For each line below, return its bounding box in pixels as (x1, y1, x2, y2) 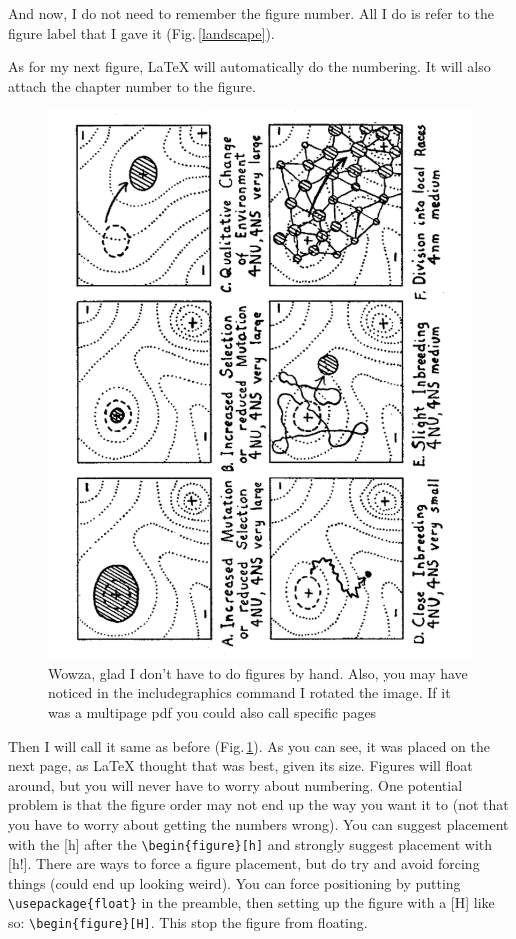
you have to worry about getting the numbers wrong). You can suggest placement (8, 814, 509, 835)
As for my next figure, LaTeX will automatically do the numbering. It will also (8, 56, 491, 77)
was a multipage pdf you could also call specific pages (48, 702, 377, 723)
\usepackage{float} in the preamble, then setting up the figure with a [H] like (8, 892, 495, 913)
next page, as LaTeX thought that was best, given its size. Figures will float (8, 755, 473, 776)
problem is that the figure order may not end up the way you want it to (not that (8, 794, 509, 815)
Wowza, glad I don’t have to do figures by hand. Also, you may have (48, 662, 468, 683)
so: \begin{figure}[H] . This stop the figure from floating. (8, 912, 368, 933)
